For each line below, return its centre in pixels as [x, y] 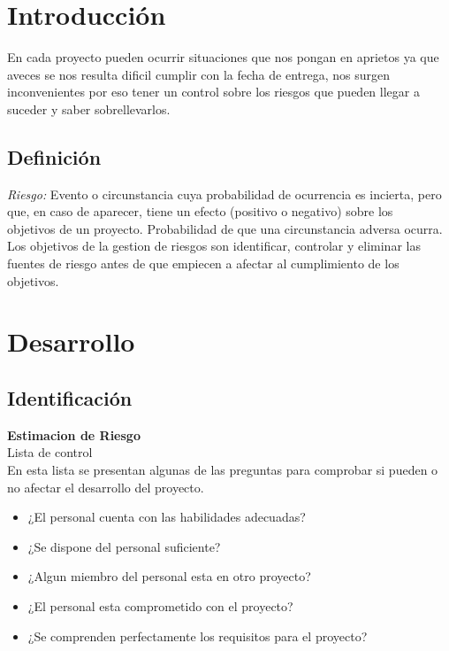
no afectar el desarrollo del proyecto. [106, 487]
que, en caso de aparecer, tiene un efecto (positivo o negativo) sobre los [200, 211]
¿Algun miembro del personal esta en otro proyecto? [169, 576]
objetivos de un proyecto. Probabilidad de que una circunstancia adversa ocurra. [225, 228]
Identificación [70, 398]
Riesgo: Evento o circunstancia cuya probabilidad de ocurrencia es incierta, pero [224, 194]
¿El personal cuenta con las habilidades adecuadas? [167, 517]
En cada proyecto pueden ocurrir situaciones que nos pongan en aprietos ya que [223, 57]
